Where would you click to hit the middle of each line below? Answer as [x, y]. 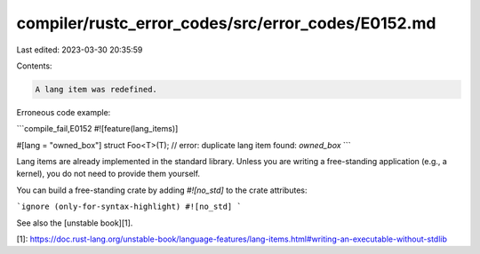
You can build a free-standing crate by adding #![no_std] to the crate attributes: [162, 190]
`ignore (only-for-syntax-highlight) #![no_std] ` [129, 207]
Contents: [34, 66]
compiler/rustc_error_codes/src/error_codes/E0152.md [226, 23]
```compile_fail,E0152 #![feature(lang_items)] [97, 129]
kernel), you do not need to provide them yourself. [108, 174]
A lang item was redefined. [96, 89]
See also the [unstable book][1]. [75, 223]
